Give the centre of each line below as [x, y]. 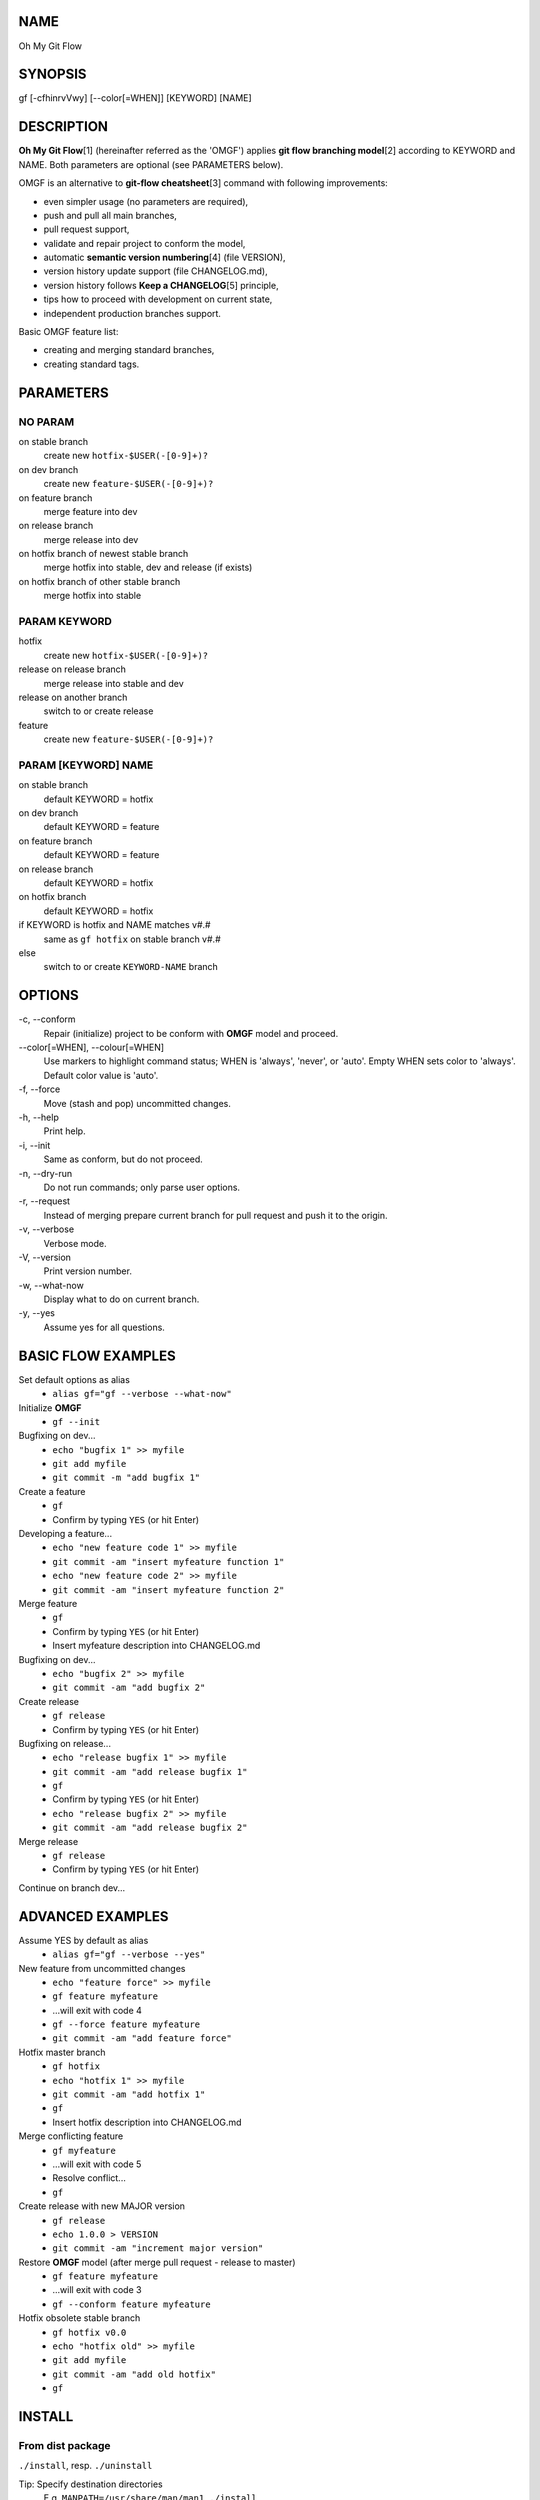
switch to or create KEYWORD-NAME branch [131, 967]
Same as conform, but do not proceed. [123, 1159]
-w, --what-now [51, 1285]
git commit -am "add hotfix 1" [129, 2094]
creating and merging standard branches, [129, 350]
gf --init [76, 1421]
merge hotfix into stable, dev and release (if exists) [148, 567]
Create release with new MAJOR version [101, 2206]
